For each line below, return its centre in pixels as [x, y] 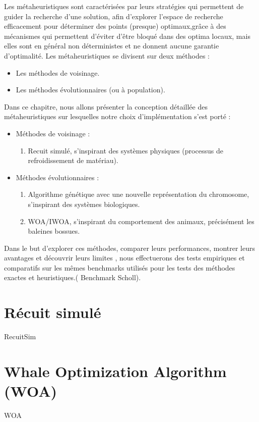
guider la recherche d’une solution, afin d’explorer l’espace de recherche [114, 16]
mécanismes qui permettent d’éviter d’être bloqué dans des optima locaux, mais [127, 36]
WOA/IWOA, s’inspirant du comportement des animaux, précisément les [141, 221]
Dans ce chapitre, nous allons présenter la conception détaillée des [106, 106]
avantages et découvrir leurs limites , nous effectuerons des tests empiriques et [124, 258]
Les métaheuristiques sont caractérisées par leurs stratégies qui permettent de [124, 6]
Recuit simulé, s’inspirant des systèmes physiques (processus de [125, 150]
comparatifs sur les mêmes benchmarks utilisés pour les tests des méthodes [120, 267]
